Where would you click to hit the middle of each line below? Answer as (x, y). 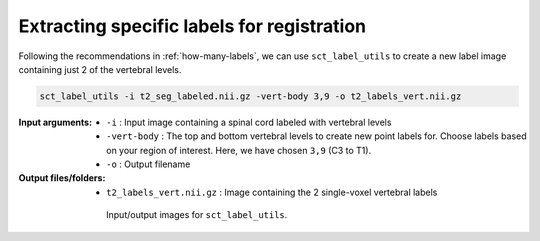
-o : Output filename (148, 164)
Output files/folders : (62, 178)
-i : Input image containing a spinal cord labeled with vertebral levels (249, 122)
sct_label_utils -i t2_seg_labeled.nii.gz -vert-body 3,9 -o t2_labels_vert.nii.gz (250, 96)
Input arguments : (55, 122)
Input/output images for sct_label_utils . (197, 215)
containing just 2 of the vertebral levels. (100, 69)
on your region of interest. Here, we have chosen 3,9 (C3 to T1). (239, 150)
